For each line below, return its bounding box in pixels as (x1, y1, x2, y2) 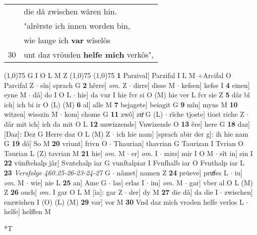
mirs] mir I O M (164, 148, 213, 158)
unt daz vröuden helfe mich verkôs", (24, 49, 154, 60)
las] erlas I (113, 177, 144, 187)
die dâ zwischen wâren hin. (24, 5, 117, 17)
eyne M (4, 89, 27, 100)
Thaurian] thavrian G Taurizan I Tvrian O (114, 138, 244, 149)
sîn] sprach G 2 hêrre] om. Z (40, 79, 127, 90)
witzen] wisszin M (4, 109, 58, 119)
